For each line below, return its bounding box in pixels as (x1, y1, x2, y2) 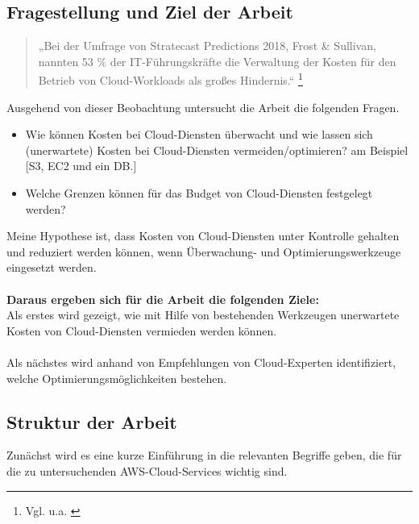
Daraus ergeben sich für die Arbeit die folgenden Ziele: (6, 290, 319, 307)
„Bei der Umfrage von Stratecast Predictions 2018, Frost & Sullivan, (38, 37, 376, 54)
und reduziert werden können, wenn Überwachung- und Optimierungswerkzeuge (6, 243, 401, 260)
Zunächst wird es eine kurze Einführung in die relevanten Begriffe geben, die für (6, 447, 402, 464)
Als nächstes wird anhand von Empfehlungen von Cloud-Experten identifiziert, (6, 353, 396, 370)
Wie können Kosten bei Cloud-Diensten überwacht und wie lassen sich (25, 126, 373, 143)
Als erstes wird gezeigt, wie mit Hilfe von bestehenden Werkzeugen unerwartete (6, 306, 400, 323)
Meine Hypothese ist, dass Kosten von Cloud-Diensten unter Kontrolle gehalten (6, 227, 400, 244)
